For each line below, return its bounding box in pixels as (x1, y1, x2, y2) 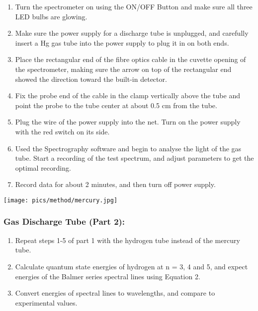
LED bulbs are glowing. (15, 11, 87, 21)
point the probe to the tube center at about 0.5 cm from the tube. (15, 100, 217, 110)
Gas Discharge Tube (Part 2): (3, 215, 125, 228)
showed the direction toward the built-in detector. (15, 73, 167, 84)
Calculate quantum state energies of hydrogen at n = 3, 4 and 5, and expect (15, 261, 248, 271)
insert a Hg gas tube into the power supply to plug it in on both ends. (15, 37, 229, 48)
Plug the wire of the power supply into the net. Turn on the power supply (15, 117, 241, 127)
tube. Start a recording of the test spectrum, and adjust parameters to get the (15, 153, 254, 163)
